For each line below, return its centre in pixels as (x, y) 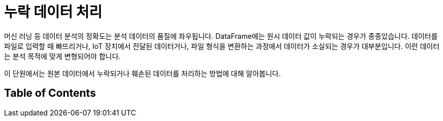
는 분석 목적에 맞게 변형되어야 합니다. (62, 56)
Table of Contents (50, 93)
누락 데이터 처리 (53, 12)
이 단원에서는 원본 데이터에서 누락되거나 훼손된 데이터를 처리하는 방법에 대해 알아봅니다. (142, 73)
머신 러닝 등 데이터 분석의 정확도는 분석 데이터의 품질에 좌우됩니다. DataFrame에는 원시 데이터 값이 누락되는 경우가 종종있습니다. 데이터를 (221, 36)
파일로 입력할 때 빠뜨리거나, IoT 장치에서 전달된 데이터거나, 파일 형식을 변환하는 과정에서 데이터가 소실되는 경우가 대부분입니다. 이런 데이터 (222, 46)
